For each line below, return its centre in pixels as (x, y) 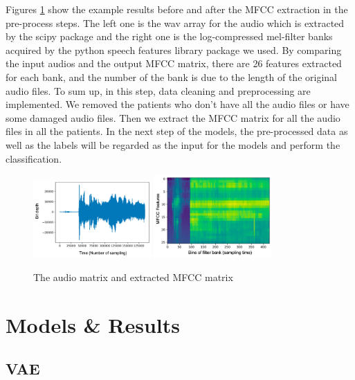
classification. (34, 158)
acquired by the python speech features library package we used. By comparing (174, 49)
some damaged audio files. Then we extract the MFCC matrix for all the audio (173, 117)
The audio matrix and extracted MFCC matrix (133, 277)
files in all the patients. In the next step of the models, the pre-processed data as (177, 131)
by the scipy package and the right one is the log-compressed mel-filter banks (169, 36)
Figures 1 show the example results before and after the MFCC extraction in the (177, 9)
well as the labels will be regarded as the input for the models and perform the (173, 144)
